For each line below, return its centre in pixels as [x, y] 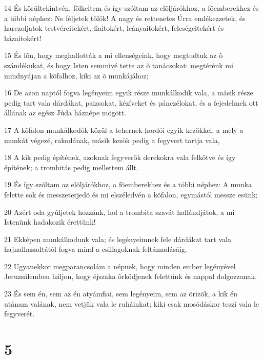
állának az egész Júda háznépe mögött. [65, 113]
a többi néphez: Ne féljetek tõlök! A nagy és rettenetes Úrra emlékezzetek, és [125, 18]
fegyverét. [19, 314]
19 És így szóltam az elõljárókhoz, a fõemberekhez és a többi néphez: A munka [128, 184]
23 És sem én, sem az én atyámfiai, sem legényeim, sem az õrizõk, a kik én [121, 294]
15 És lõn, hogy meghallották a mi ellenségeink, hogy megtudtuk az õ [114, 55]
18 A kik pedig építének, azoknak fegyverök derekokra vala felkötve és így [120, 157]
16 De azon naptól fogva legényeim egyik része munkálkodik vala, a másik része [129, 93]
